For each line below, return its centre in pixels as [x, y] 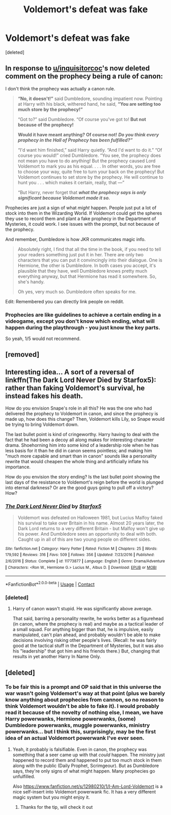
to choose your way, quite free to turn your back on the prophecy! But [91, 172]
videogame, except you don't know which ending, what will [80, 321]
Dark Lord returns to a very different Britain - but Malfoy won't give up [91, 528]
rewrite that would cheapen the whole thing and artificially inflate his [77, 462]
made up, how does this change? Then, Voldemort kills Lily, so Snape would [85, 419]
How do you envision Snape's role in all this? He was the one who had [79, 408]
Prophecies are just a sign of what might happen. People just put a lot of [81, 207]
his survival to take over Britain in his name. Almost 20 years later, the [91, 523]
